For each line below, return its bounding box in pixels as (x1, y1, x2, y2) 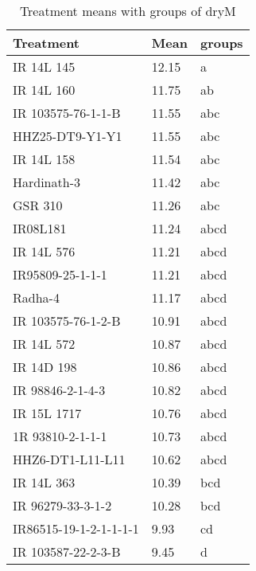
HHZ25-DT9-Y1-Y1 (13, 127, 122, 145)
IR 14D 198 (13, 358, 77, 376)
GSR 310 (13, 196, 63, 214)
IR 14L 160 (13, 80, 76, 99)
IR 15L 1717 (13, 404, 82, 422)
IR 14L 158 (13, 150, 76, 168)
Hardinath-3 (13, 173, 80, 191)
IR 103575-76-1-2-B (13, 311, 121, 330)
